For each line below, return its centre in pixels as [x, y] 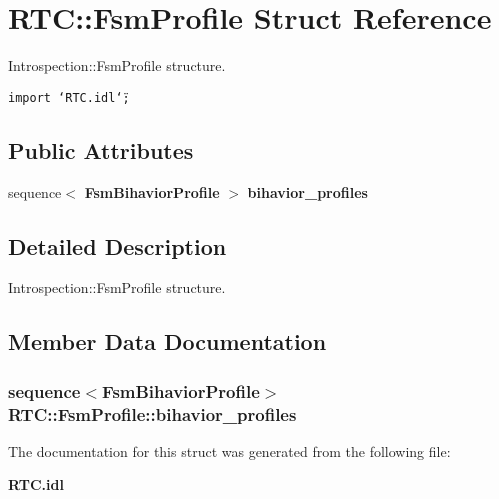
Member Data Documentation [167, 341]
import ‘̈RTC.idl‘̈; [69, 97]
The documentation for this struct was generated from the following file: [229, 450]
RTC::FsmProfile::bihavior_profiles [152, 413]
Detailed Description [117, 245]
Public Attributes [101, 149]
